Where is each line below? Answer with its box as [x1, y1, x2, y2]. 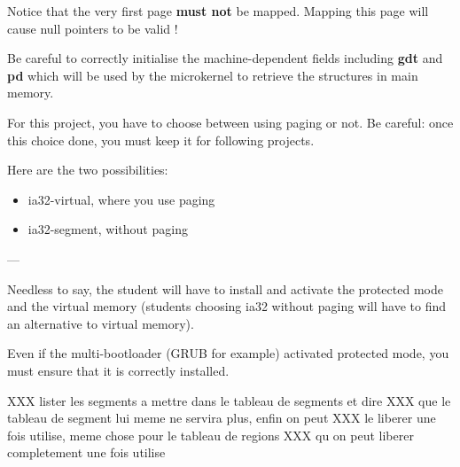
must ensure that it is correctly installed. [7, 361, 230, 379]
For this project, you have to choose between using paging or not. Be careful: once [7, 113, 454, 131]
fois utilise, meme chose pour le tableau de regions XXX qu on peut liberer [7, 425, 414, 444]
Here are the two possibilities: [7, 160, 168, 179]
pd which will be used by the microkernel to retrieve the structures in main [7, 66, 418, 84]
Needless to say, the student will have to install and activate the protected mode [7, 279, 443, 298]
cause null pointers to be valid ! [7, 19, 178, 37]
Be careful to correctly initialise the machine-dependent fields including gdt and [7, 49, 443, 67]
